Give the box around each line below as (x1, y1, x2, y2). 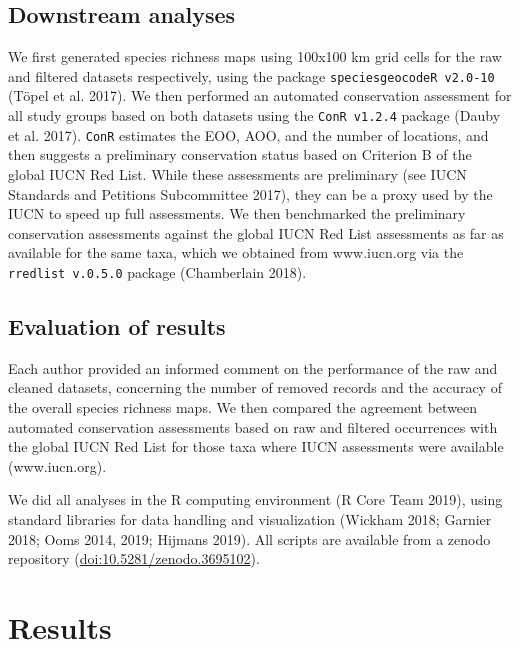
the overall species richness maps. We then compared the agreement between (8, 396, 478, 417)
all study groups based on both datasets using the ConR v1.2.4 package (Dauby (8, 105, 501, 126)
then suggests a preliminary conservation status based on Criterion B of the (8, 144, 472, 165)
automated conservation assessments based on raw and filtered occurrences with (8, 416, 498, 437)
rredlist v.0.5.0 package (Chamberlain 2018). (8, 261, 307, 282)
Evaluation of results (8, 310, 226, 341)
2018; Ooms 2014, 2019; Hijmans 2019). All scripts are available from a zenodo (8, 528, 491, 549)
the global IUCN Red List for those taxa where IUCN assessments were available (8, 436, 504, 457)
